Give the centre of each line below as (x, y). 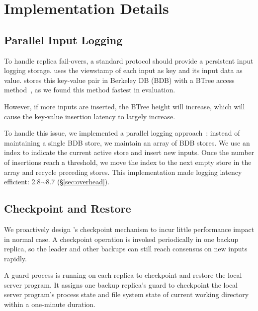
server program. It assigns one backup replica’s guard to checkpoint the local (121, 284)
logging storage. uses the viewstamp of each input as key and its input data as (123, 70)
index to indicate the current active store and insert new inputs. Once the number (129, 152)
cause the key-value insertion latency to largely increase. (90, 116)
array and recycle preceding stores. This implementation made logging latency (123, 172)
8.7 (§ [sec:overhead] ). (78, 182)
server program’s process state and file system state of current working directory (127, 294)
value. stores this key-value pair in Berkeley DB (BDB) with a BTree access (119, 80)
